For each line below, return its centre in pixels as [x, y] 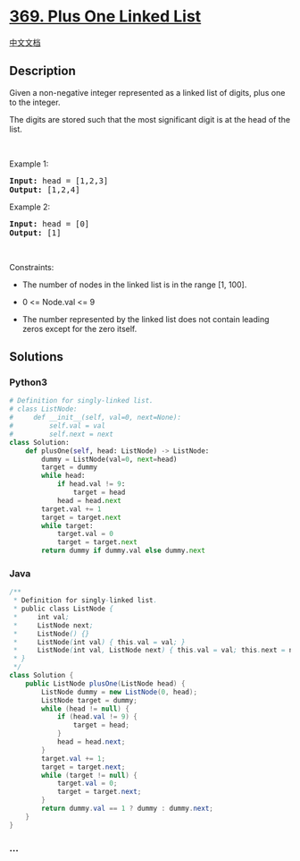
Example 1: [29, 164]
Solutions [37, 357]
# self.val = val [57, 426]
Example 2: [30, 207]
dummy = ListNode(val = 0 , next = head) [109, 459]
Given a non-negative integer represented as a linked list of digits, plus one [147, 92]
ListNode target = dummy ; [90, 700]
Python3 [28, 382]
